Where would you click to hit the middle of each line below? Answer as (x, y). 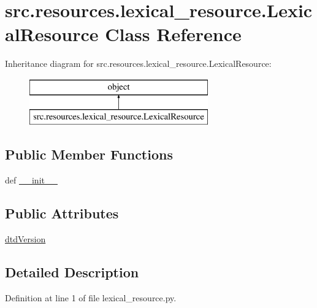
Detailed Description (72, 272)
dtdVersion (25, 239)
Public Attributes (62, 213)
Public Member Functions (89, 154)
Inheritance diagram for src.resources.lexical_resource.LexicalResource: (138, 64)
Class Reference (173, 34)
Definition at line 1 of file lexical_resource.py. (91, 297)
